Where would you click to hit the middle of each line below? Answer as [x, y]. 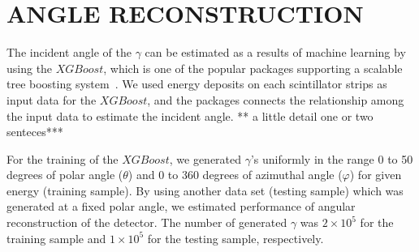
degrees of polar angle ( [65, 175]
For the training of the [63, 158]
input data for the [52, 99]
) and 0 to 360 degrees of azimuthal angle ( [235, 175]
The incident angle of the [69, 52]
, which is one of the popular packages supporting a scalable [253, 68]
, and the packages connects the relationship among [276, 99]
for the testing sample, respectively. [235, 238]
